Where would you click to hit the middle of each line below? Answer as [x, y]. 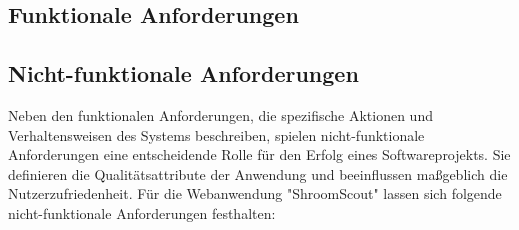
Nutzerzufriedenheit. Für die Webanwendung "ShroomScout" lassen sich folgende [255, 193]
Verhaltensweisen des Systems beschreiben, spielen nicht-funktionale [216, 134]
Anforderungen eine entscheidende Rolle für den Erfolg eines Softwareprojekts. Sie [259, 154]
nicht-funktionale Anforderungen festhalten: [142, 212]
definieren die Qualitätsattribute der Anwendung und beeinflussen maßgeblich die [258, 173]
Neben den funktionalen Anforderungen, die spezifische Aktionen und [220, 114]
